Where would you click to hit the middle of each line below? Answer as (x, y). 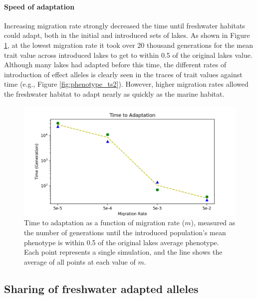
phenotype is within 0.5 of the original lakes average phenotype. (122, 242)
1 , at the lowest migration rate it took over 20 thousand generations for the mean (128, 45)
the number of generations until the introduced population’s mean (125, 232)
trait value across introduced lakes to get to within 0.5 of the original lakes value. (128, 55)
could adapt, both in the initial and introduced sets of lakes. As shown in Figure (127, 35)
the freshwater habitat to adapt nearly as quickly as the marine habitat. (114, 93)
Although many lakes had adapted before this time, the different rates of (115, 65)
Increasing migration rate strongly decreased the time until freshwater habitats (125, 25)
